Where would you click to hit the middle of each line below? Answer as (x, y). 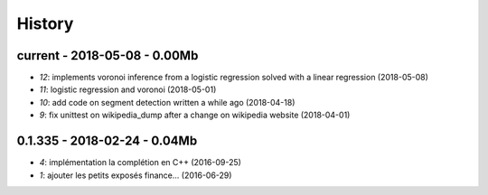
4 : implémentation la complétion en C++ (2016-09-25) (140, 162)
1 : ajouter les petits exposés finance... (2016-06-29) (136, 175)
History (45, 23)
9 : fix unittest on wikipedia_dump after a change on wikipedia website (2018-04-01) (195, 115)
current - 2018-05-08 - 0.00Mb (108, 56)
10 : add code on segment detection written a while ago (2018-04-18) (167, 102)
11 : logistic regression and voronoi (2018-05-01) (128, 89)
